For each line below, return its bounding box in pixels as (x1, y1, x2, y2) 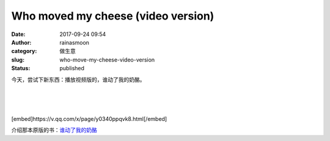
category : (11, 48, 37, 55)
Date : (11, 31, 26, 38)
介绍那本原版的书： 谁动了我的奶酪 (11, 126, 97, 134)
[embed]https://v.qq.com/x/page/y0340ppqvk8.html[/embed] (11, 115, 167, 123)
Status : (11, 65, 31, 72)
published (59, 65, 85, 72)
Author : (11, 38, 32, 46)
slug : (11, 56, 24, 63)
